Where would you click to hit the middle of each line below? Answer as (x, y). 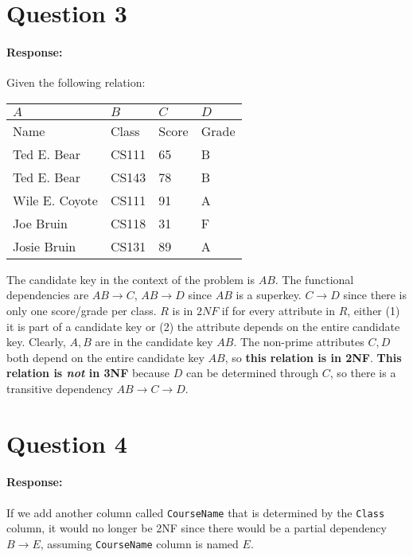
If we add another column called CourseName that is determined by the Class (196, 512)
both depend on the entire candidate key (105, 357)
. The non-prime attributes (299, 342)
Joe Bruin (40, 223)
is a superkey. (269, 295)
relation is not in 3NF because (88, 373)
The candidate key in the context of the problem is (131, 279)
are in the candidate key (154, 342)
